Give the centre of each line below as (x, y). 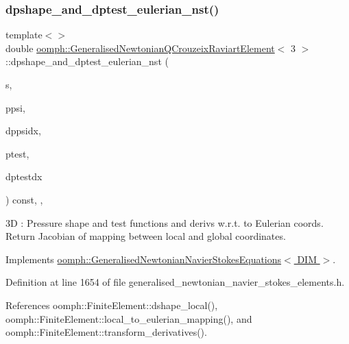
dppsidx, (23, 131)
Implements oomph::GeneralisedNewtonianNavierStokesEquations (144, 259)
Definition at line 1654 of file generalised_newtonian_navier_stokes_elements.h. (175, 282)
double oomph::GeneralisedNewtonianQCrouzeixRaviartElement (140, 48)
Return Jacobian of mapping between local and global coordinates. (146, 236)
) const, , (24, 199)
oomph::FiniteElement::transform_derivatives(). (106, 332)
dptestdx (24, 176)
